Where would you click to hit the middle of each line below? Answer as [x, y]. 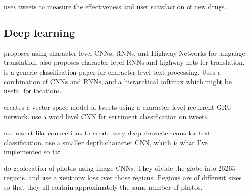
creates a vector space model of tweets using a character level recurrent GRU [118, 107]
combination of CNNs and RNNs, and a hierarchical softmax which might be [118, 81]
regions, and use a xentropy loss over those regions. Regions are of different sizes [123, 177]
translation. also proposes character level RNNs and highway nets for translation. [124, 62]
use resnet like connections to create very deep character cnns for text [107, 132]
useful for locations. [33, 91]
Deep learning [40, 32]
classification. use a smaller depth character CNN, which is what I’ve [106, 142]
